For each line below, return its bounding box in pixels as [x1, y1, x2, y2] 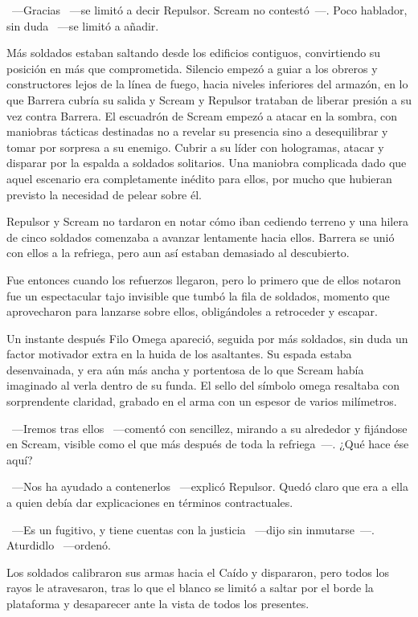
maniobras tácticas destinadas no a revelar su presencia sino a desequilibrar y [6, 123, 388, 140]
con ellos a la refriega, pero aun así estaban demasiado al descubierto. [6, 244, 350, 261]
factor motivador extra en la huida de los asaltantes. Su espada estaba [6, 345, 352, 362]
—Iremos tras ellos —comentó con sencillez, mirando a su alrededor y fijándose [11, 419, 408, 436]
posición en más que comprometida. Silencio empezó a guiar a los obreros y [6, 59, 378, 76]
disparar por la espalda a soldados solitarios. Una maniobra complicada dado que [6, 154, 407, 171]
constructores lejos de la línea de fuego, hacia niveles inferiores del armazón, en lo [6, 76, 408, 92]
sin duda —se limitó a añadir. [6, 17, 159, 34]
